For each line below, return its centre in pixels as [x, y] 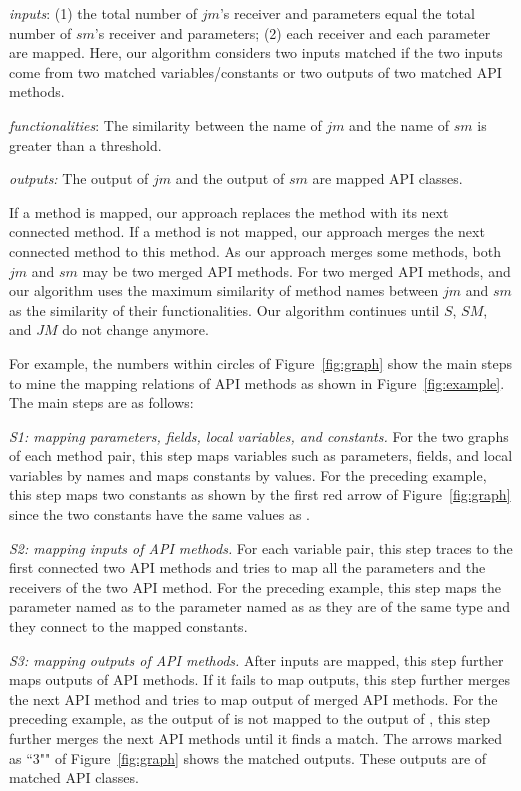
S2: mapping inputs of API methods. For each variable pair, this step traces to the [261, 547]
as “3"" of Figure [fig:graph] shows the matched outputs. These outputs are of [248, 757]
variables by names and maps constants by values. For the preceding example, [248, 474]
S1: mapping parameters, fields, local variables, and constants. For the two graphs [259, 435]
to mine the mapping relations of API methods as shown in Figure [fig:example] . [257, 382]
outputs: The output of [79, 178]
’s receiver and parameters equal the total [347, 13]
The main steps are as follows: [101, 402]
